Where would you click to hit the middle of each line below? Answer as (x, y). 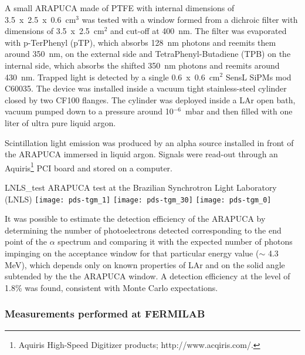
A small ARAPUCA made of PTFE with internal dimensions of (120, 8)
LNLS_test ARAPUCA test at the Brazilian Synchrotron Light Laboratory (141, 187)
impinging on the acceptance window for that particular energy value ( (132, 253)
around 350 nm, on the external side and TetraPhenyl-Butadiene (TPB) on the (148, 54)
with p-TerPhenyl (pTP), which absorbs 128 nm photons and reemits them (140, 42)
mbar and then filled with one (239, 111)
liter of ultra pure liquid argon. (60, 122)
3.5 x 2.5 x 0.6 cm (40, 19)
